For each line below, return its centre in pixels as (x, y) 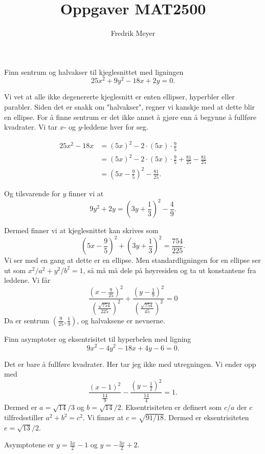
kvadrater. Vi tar (31, 127)
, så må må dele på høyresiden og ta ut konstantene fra (170, 270)
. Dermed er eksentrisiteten (206, 417)
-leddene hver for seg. (115, 127)
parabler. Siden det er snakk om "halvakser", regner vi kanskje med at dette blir (130, 106)
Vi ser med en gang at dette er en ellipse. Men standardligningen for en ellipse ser (132, 260)
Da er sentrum (27, 320)
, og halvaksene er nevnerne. (121, 320)
